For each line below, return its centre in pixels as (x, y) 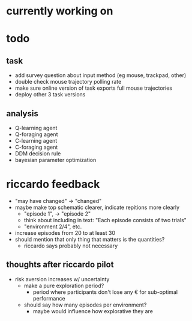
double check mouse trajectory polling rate (68, 82)
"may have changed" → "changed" (58, 201)
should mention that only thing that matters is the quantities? (90, 239)
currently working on (60, 11)
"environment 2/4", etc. (53, 226)
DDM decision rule (38, 154)
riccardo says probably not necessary (71, 246)
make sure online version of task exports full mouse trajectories (94, 88)
